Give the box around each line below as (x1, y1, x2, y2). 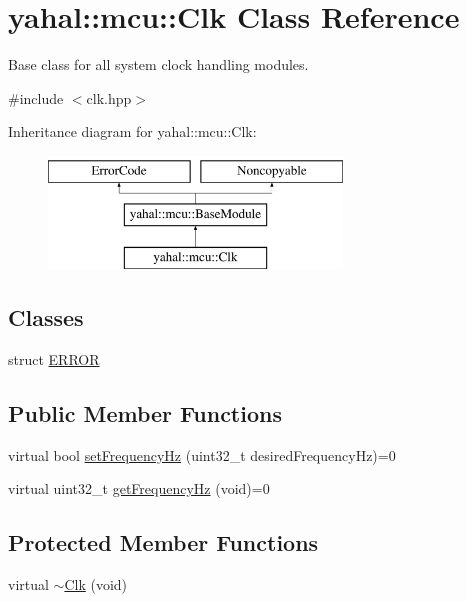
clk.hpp (86, 87, 132, 108)
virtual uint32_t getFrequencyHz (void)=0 (8, 478, 270, 499)
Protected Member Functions (8, 527, 319, 558)
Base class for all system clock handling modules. (8, 54, 309, 75)
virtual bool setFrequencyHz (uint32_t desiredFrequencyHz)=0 (8, 444, 396, 465)
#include (8, 87, 64, 108)
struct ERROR (8, 349, 100, 370)
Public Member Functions (8, 398, 282, 429)
